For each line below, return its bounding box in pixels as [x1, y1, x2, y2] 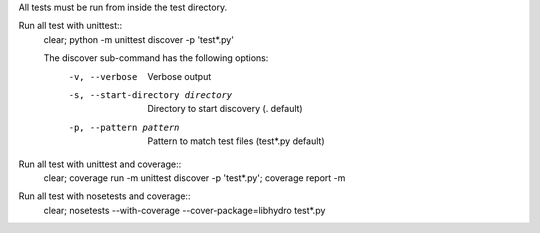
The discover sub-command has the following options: [43, 52, 269, 64]
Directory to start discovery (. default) [147, 103, 304, 115]
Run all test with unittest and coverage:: [18, 158, 182, 170]
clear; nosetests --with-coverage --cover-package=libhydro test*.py [43, 204, 326, 216]
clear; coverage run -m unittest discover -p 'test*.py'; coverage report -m [43, 171, 346, 184]
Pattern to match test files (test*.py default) [147, 135, 325, 147]
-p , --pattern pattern [68, 121, 180, 133]
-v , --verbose [68, 71, 138, 82]
